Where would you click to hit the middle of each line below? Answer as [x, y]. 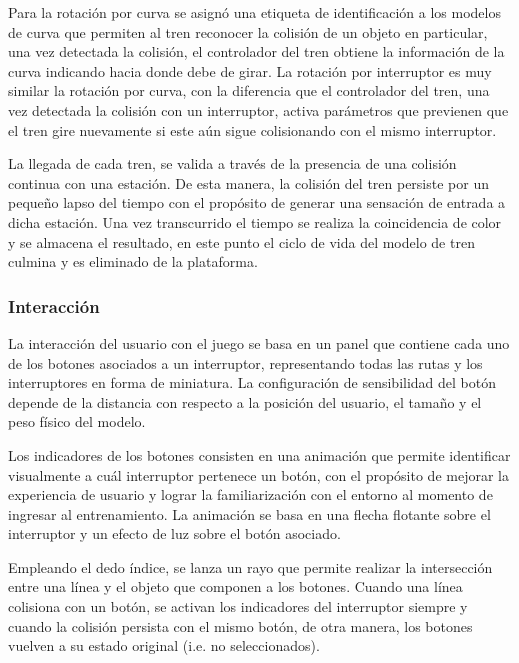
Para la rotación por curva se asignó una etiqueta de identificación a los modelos [254, 12]
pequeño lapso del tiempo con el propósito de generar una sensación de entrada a [257, 202]
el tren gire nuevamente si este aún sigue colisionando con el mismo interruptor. [252, 129]
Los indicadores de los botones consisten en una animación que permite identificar [259, 454]
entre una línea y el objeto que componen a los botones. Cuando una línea [235, 586]
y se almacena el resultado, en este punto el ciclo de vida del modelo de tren [241, 241]
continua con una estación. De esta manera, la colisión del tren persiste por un [248, 182]
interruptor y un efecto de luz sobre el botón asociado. [174, 533]
